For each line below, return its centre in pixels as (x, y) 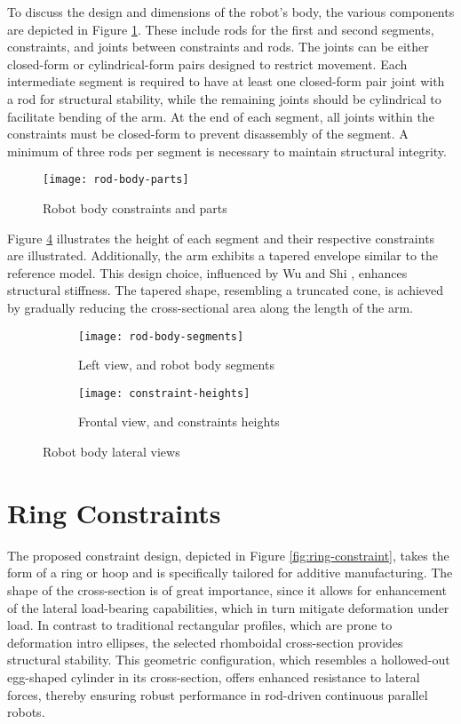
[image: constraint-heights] (164, 393)
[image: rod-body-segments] (161, 336)
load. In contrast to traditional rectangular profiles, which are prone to (200, 625)
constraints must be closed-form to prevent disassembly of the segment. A (208, 134)
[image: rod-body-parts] (116, 180)
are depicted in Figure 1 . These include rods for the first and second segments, (221, 29)
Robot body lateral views (111, 452)
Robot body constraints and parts (135, 208)
